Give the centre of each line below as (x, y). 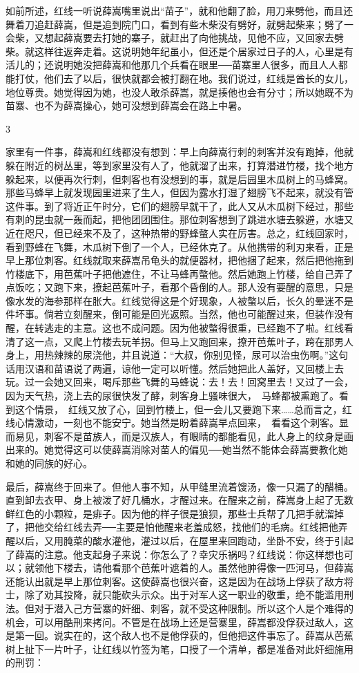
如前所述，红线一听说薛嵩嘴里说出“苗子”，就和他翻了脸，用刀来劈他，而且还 (179, 10)
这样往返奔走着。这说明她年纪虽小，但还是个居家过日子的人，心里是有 (194, 51)
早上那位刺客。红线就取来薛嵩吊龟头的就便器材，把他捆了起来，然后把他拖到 (179, 260)
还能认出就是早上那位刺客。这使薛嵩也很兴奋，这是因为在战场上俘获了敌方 (175, 581)
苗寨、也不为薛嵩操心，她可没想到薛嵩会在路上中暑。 (126, 105)
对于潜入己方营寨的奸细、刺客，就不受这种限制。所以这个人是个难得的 (194, 608)
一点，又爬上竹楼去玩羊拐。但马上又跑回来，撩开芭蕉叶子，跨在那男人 (194, 341)
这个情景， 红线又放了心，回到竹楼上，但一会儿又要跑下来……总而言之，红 (183, 409)
